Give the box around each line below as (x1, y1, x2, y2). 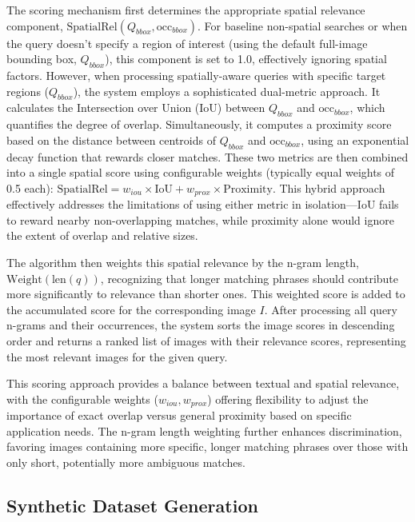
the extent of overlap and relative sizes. (6, 227, 198, 244)
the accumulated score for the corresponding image (6, 301, 256, 317)
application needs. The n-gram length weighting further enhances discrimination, (6, 422, 402, 439)
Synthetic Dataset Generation (6, 492, 258, 517)
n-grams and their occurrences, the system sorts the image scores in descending (6, 317, 395, 333)
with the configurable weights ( (6, 390, 158, 407)
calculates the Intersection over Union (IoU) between (6, 99, 265, 116)
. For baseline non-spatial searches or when (198, 17, 408, 34)
